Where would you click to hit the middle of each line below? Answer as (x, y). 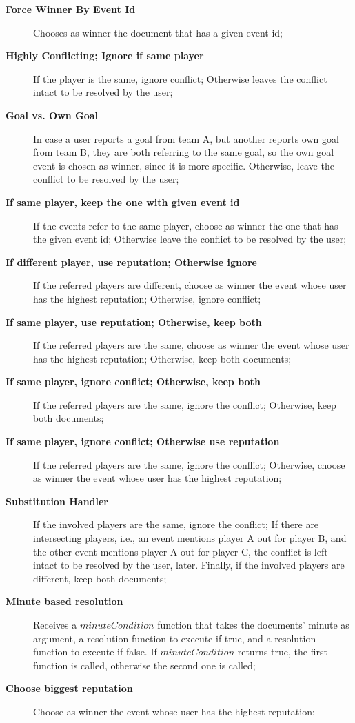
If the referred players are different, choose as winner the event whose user (190, 285)
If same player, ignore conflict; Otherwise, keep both (133, 381)
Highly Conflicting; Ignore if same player (105, 55)
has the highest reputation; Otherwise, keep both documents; (162, 358)
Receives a (55, 624)
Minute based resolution (64, 601)
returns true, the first (282, 652)
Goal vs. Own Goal (52, 115)
